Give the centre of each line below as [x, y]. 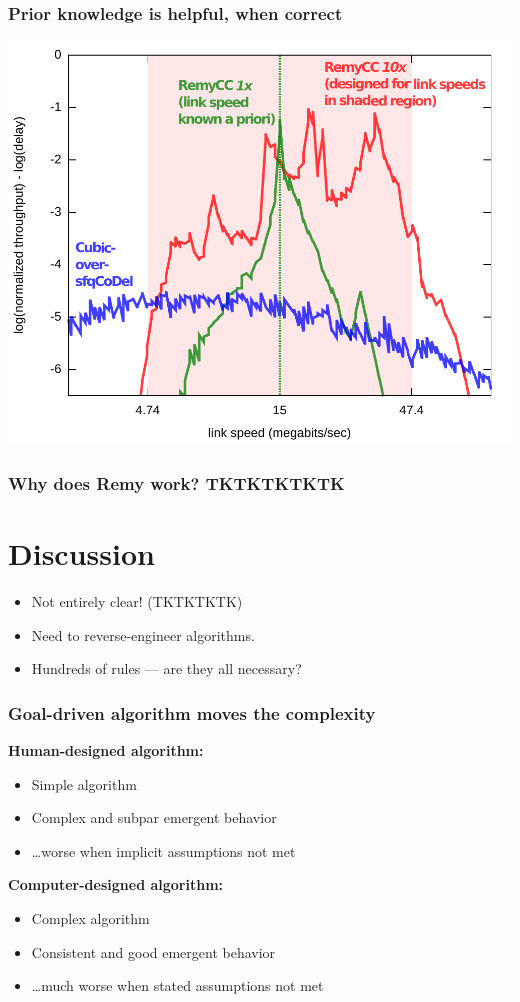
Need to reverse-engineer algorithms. [143, 634]
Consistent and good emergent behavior [153, 951]
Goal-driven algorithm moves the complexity [192, 712]
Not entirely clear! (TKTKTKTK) [137, 600]
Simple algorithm [84, 783]
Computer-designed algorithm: [116, 884]
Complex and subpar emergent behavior [154, 817]
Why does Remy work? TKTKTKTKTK [176, 482]
